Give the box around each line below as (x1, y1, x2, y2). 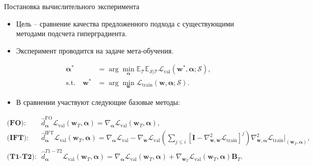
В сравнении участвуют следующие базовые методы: (16, 96, 180, 107)
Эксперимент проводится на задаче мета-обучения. (16, 45, 174, 56)
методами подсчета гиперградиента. (16, 28, 127, 39)
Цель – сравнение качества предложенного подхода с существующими (16, 18, 234, 29)
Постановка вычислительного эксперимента (4, 1, 140, 11)
